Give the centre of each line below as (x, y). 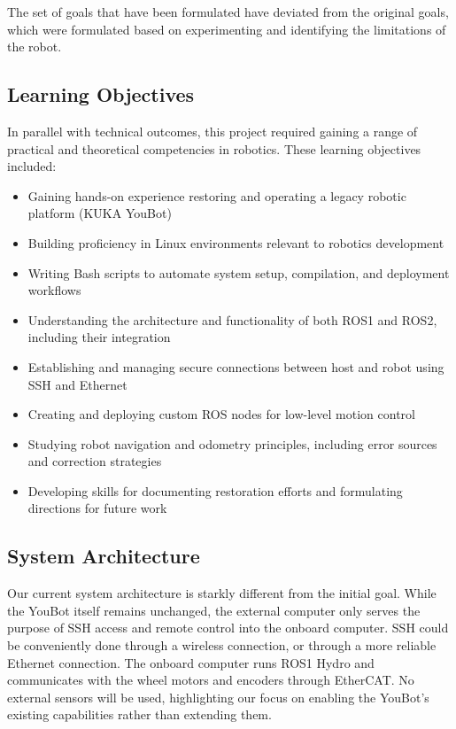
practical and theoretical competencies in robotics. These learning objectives (214, 148)
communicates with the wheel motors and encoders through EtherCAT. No (211, 680)
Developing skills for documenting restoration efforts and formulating (215, 490)
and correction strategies (95, 461)
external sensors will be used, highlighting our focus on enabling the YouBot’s (218, 697)
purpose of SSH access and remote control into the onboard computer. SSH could (228, 628)
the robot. (35, 47)
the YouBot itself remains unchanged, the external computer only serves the (214, 610)
